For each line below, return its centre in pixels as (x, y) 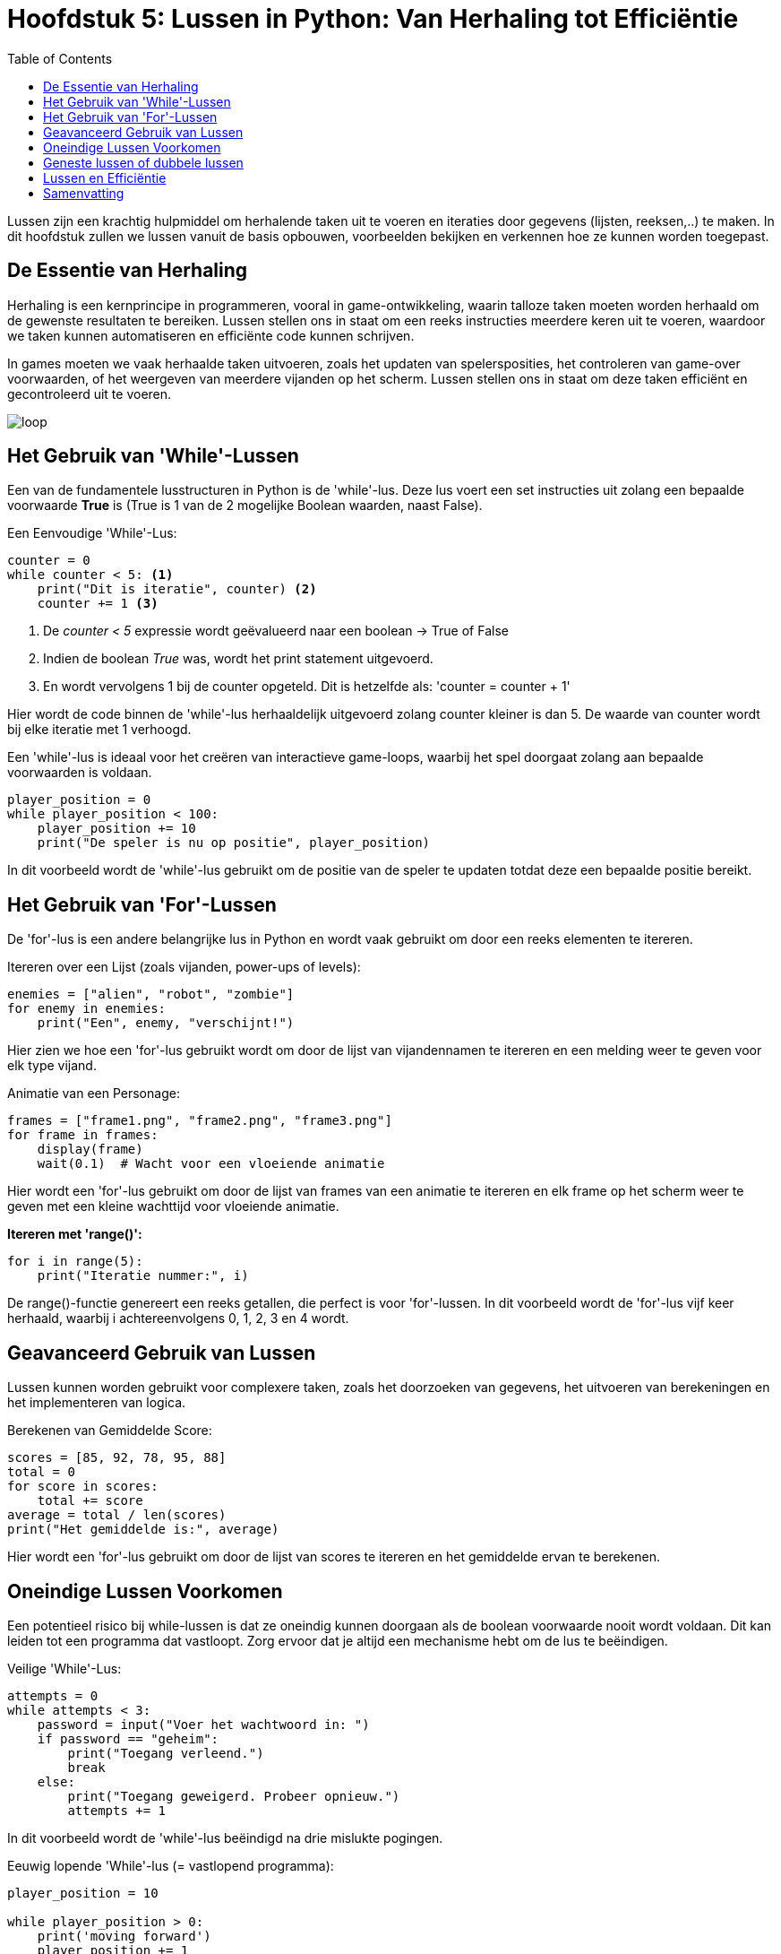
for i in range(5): (75, 1262)
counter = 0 (49, 561)
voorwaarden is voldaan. (80, 773)
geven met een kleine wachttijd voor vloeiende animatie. (173, 1206)
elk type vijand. (52, 1066)
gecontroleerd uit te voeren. (90, 393)
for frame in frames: (83, 1135)
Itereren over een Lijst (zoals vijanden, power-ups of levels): (184, 967)
